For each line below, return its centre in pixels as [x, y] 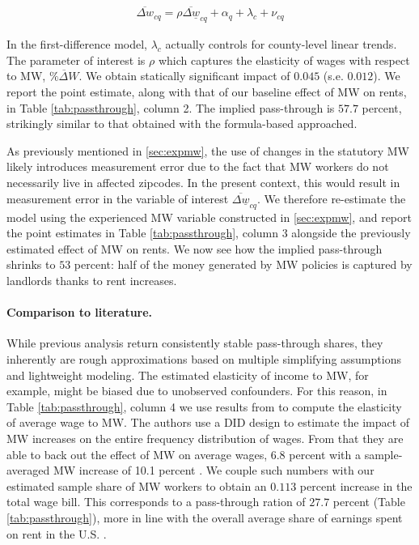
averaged [28, 470]
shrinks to [31, 264]
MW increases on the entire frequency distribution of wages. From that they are [205, 438]
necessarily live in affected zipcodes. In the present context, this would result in [203, 183]
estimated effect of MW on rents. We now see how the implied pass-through [195, 248]
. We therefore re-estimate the [331, 198]
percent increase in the [356, 485]
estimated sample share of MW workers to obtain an [137, 485]
